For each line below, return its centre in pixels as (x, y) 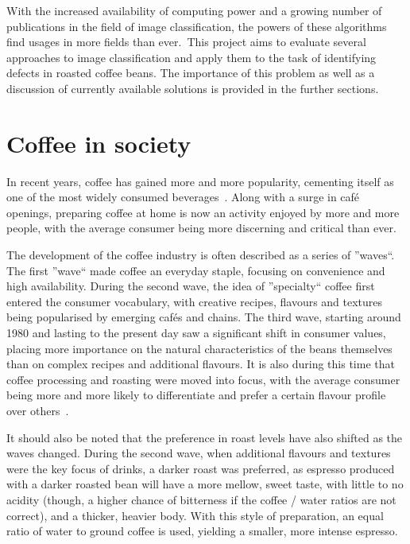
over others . (38, 410)
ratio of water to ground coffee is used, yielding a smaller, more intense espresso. (202, 531)
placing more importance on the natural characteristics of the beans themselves (199, 348)
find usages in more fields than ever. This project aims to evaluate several (186, 42)
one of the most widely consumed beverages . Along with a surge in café (183, 197)
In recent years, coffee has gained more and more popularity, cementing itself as (200, 181)
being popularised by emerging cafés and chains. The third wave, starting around (204, 317)
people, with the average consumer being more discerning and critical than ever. (201, 228)
